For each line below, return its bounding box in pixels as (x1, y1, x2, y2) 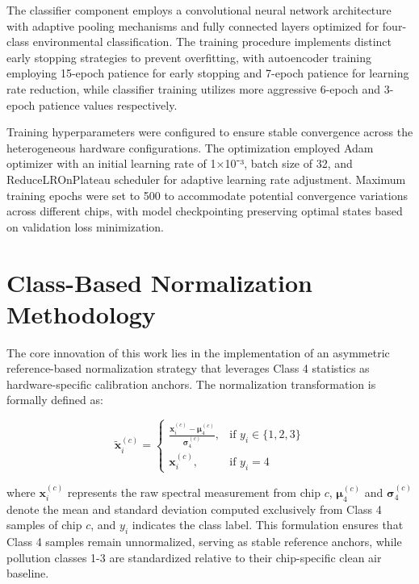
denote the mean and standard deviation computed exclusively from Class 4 (6, 500, 382, 517)
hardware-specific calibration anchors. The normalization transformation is (6, 375, 376, 392)
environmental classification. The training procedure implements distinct (32, 33, 392, 50)
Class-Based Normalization (6, 265, 312, 298)
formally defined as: (6, 391, 103, 408)
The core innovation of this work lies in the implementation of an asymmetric (6, 344, 390, 361)
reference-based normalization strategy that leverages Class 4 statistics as (6, 360, 370, 377)
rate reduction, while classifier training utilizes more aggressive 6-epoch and (6, 80, 380, 97)
